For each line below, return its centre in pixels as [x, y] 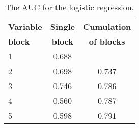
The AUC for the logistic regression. [70, 7]
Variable [25, 26]
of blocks [107, 41]
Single [63, 26]
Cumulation [107, 26]
